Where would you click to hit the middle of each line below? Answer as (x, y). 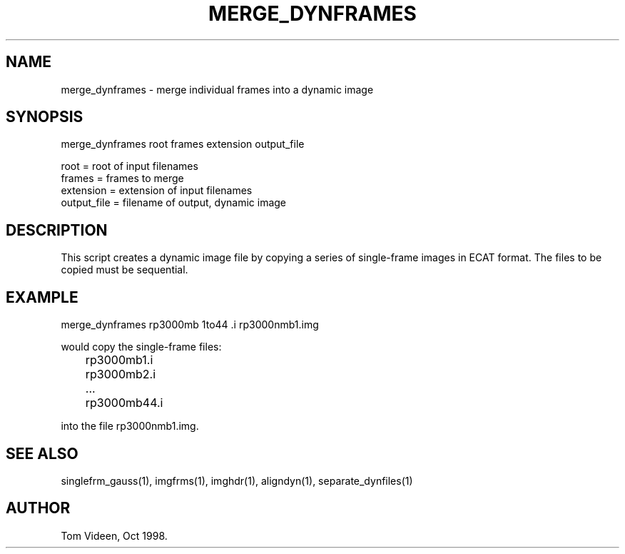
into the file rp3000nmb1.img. (130, 426)
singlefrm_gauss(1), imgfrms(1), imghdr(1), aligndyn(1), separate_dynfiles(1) (237, 480)
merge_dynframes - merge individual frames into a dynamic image (217, 89)
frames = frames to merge (122, 178)
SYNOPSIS (45, 117)
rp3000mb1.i (119, 360)
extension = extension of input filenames (157, 191)
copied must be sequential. (125, 270)
